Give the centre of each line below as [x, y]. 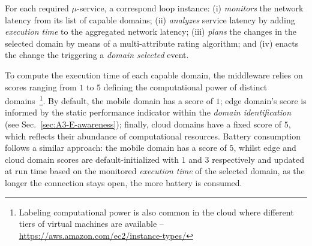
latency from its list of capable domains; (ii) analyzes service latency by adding [150, 19]
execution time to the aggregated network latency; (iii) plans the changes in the [151, 31]
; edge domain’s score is [263, 100]
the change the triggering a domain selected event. [97, 55]
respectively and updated [258, 159]
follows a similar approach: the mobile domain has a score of [116, 148]
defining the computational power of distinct [185, 86]
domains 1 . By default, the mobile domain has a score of [109, 100]
